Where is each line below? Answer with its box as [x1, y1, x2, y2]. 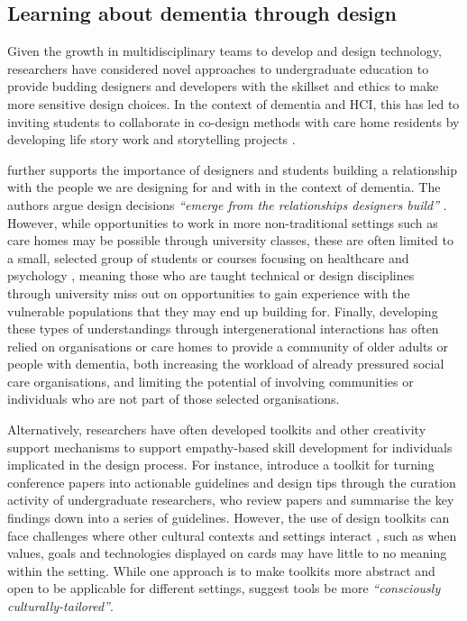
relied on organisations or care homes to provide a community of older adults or [7, 336, 449, 355]
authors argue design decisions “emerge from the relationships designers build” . [7, 195, 447, 214]
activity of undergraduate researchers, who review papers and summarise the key [7, 490, 454, 509]
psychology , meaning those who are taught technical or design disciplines [7, 266, 415, 285]
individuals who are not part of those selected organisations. [7, 389, 340, 408]
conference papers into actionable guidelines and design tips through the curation [7, 472, 456, 491]
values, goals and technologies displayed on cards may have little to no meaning [7, 543, 447, 562]
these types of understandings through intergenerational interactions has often [7, 319, 439, 338]
